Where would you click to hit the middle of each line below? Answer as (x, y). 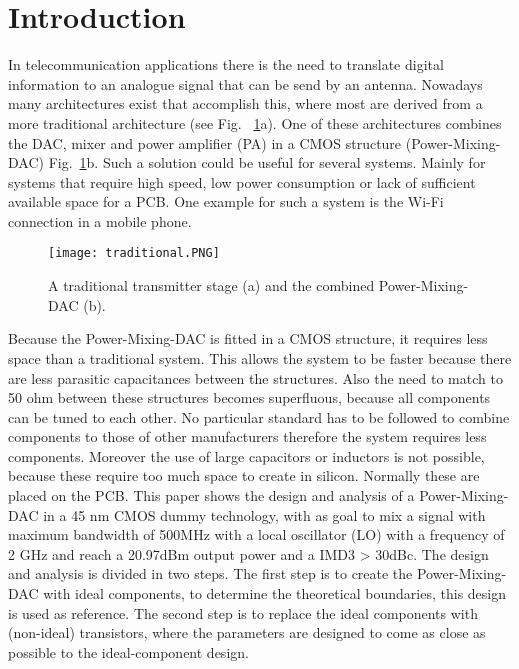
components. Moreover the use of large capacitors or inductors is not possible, (246, 455)
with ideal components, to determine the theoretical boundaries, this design (275, 593)
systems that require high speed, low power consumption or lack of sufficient (242, 181)
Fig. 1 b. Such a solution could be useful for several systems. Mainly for (267, 162)
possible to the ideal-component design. (128, 651)
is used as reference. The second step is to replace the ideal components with (243, 612)
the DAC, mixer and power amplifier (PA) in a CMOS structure (205, 142)
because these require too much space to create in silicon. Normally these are (244, 475)
